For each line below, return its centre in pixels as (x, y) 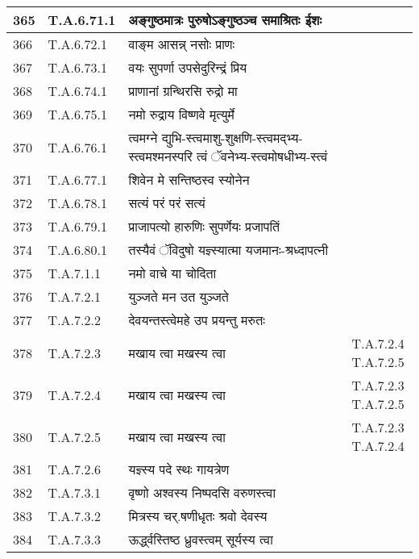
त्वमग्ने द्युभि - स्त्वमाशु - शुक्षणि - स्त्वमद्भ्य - (216, 138)
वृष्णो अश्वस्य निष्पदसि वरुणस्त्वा (202, 492)
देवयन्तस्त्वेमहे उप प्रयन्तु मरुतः (197, 320)
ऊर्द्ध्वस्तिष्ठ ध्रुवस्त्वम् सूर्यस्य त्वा (201, 539)
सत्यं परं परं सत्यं (167, 203)
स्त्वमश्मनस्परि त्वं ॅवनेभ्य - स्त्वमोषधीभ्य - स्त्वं (228, 156)
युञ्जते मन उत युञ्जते (178, 296)
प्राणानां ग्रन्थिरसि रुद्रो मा (183, 91)
